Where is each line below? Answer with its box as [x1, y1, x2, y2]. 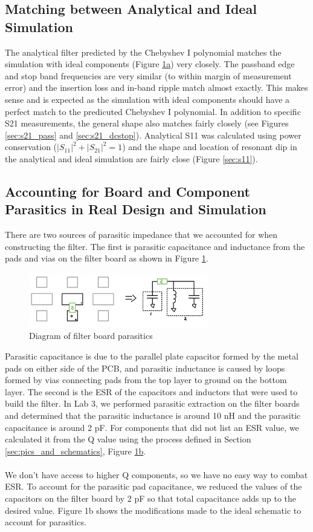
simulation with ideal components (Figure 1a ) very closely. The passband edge [5, 57, 295, 70]
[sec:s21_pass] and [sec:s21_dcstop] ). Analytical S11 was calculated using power [5, 128, 302, 141]
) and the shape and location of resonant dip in [122, 140, 297, 153]
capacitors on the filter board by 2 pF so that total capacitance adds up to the [5, 492, 296, 505]
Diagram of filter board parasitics [29, 329, 153, 342]
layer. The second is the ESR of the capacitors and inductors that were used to [5, 385, 298, 398]
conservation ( [5, 140, 57, 153]
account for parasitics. [5, 516, 86, 528]
